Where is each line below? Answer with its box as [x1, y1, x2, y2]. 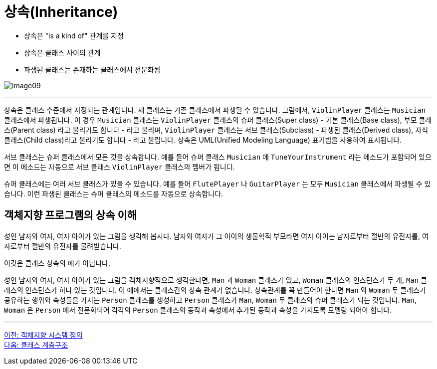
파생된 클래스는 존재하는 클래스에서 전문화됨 [24, 65, 161, 74]
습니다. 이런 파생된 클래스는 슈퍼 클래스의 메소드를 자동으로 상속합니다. [4, 189, 223, 198]
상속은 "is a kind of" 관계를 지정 [24, 31, 124, 40]
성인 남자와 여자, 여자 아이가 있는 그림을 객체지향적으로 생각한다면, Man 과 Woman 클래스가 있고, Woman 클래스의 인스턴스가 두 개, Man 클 [4, 275, 428, 284]
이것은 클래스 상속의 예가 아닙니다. [4, 258, 110, 267]
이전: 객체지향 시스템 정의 [4, 330, 83, 339]
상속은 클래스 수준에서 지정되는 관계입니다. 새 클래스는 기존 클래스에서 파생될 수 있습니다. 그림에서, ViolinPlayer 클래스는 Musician [4, 105, 426, 114]
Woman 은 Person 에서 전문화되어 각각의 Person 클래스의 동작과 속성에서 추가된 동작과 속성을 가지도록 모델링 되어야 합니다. [4, 305, 392, 314]
